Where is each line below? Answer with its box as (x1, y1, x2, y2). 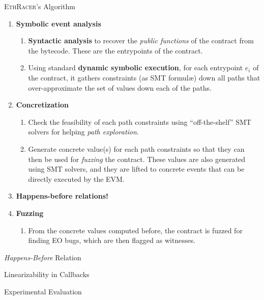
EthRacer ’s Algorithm (4, 1, 75, 11)
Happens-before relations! (16, 190, 108, 201)
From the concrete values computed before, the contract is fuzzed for (28, 225, 243, 235)
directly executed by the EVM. (28, 173, 125, 184)
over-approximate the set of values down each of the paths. (28, 82, 212, 93)
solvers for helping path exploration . (28, 126, 139, 137)
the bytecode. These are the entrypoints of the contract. (28, 45, 203, 56)
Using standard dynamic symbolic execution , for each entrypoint (28, 62, 243, 73)
